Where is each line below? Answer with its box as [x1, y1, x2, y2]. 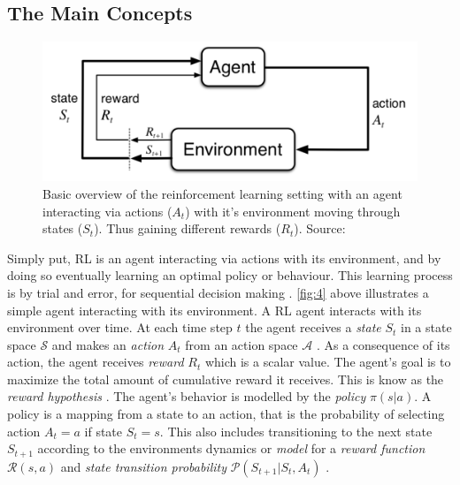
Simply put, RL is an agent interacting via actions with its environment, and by [7, 248, 441, 267]
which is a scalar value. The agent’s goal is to [204, 352, 451, 371]
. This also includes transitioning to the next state [159, 421, 433, 440]
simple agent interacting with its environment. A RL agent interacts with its [7, 300, 422, 319]
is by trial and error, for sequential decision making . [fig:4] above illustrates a [7, 283, 429, 301]
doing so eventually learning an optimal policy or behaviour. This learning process [7, 266, 453, 284]
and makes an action [51, 335, 165, 353]
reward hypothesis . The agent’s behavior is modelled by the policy [7, 387, 366, 405]
